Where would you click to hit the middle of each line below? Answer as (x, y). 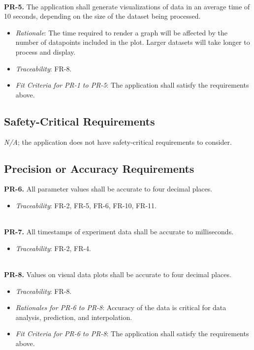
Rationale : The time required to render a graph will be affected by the (121, 32)
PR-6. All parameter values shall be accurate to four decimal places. (108, 189)
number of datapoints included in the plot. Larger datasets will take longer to (133, 42)
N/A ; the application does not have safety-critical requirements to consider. (118, 142)
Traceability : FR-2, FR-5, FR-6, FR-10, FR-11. (86, 205)
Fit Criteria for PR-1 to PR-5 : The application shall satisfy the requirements (132, 85)
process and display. (46, 51)
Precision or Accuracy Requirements (99, 168)
